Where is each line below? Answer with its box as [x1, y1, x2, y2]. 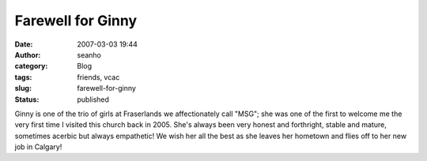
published [77, 95, 110, 104]
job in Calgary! [14, 142, 62, 152]
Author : [14, 50, 41, 59]
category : [14, 62, 48, 71]
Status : [14, 95, 40, 104]
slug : [14, 84, 32, 93]
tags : [14, 72, 32, 82]
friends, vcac [77, 72, 120, 82]
